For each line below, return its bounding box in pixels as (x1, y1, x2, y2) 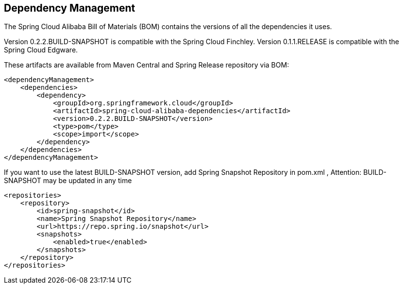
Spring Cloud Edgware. (4, 46, 78, 54)
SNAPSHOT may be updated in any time (4, 176, 132, 185)
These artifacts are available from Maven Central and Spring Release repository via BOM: (4, 61, 289, 69)
